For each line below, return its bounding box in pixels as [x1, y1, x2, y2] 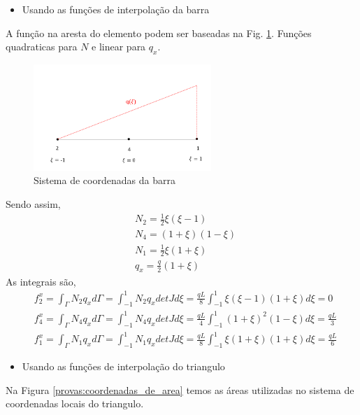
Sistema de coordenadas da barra [34, 173, 175, 188]
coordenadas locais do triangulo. [6, 396, 144, 411]
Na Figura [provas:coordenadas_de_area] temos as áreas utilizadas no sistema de [6, 382, 354, 397]
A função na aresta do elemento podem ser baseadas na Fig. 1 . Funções [6, 25, 312, 40]
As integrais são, [6, 274, 76, 288]
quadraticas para [6, 39, 78, 54]
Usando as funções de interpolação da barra [22, 2, 210, 16]
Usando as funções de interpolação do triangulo [22, 359, 225, 374]
